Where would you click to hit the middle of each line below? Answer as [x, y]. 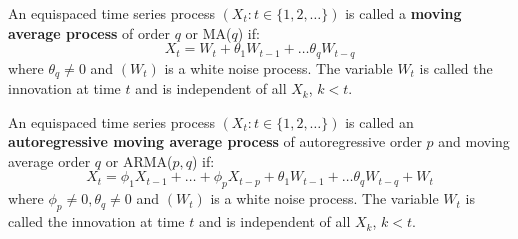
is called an [379, 121]
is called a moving [403, 13]
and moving [474, 141]
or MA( [208, 32]
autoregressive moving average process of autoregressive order [215, 141]
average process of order [89, 32]
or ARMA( [139, 160]
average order [49, 160]
